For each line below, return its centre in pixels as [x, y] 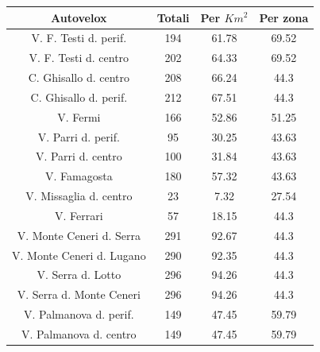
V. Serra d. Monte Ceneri [79, 294]
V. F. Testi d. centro [79, 58]
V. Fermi [79, 116]
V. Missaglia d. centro [79, 196]
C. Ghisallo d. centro [79, 77]
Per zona [284, 17]
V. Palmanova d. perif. [79, 314]
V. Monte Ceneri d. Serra [79, 235]
